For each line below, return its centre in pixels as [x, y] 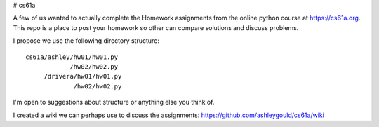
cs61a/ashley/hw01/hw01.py [72, 57]
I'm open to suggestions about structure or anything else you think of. [114, 102]
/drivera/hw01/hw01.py [83, 76]
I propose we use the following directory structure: [86, 41]
